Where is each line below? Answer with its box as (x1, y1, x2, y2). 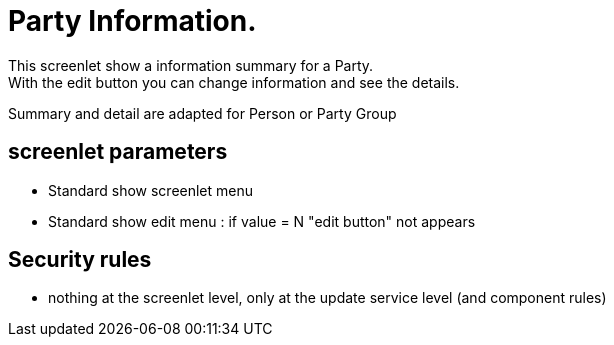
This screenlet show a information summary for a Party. (8, 56, 374, 74)
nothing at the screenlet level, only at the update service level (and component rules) (48, 289, 607, 307)
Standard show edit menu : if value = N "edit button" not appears (48, 212, 476, 230)
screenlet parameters (8, 139, 228, 165)
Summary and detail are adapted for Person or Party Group (8, 104, 397, 122)
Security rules (8, 247, 152, 273)
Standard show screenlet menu (48, 181, 254, 199)
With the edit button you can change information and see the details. (8, 73, 460, 91)
